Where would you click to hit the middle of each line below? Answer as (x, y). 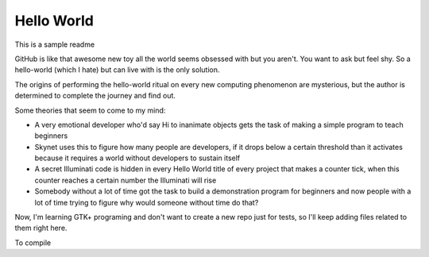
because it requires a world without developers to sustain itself (137, 158)
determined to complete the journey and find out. (95, 96)
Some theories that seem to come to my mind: (90, 110)
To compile (33, 243)
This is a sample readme (55, 44)
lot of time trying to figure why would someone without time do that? (147, 202)
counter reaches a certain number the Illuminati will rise (126, 180)
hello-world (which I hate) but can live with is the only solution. (117, 70)
